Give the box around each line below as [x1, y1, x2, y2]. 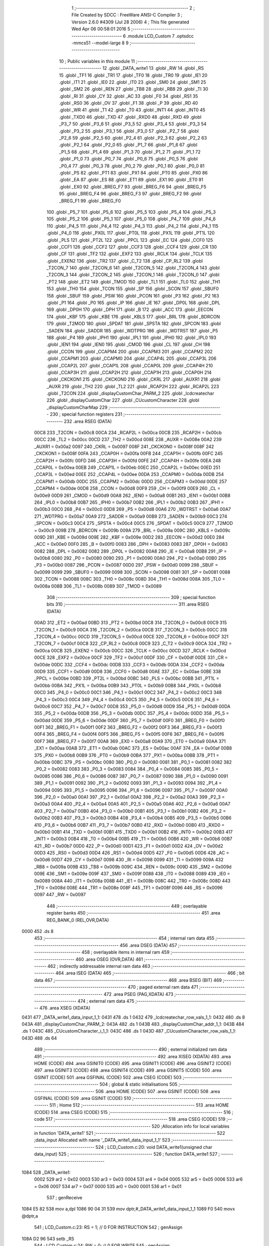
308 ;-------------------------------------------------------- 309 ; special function [46, 595, 216, 601]
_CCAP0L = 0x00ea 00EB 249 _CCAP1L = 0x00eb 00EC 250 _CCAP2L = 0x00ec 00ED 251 [34, 465, 221, 470]
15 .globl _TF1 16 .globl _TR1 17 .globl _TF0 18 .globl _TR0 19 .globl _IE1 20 [59, 72, 208, 78]
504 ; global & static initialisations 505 [100, 1082, 178, 1088]
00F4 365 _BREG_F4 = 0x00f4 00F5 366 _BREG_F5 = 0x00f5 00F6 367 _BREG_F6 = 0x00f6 [34, 731, 224, 737]
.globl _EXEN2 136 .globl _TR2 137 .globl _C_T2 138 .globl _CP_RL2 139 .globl [46, 258, 203, 264]
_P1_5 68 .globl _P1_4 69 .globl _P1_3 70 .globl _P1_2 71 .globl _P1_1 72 [59, 149, 201, 155]
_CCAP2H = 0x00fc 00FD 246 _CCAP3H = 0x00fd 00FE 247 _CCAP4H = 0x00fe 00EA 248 [34, 458, 221, 464]
